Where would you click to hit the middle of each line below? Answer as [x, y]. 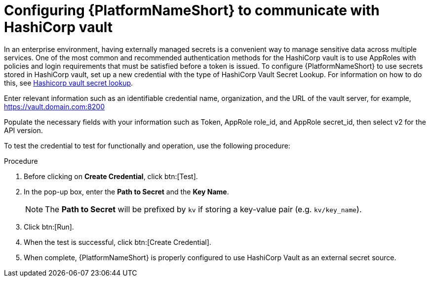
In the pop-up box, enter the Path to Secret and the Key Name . [126, 191]
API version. [23, 130]
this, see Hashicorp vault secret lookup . [69, 83]
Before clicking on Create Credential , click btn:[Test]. [111, 176]
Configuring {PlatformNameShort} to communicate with [192, 10]
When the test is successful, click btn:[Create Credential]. [117, 242]
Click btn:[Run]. [49, 227]
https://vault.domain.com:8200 [55, 106]
